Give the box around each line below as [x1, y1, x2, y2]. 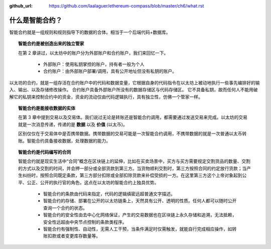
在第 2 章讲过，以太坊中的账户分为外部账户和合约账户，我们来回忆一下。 [18, 50, 169, 56]
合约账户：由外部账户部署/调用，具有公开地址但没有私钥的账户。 [43, 68, 177, 74]
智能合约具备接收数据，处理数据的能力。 [27, 138, 110, 144]
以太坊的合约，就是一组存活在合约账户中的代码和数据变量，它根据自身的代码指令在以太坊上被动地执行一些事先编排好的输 [9, 79, 260, 85]
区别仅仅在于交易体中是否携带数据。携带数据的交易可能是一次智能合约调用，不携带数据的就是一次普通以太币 [18, 131, 242, 137]
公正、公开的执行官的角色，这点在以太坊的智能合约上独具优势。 [27, 179, 159, 185]
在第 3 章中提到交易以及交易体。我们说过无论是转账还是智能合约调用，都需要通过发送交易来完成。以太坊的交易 [18, 114, 248, 120]
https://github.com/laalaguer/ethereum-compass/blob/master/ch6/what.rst [49, 3, 204, 9]
